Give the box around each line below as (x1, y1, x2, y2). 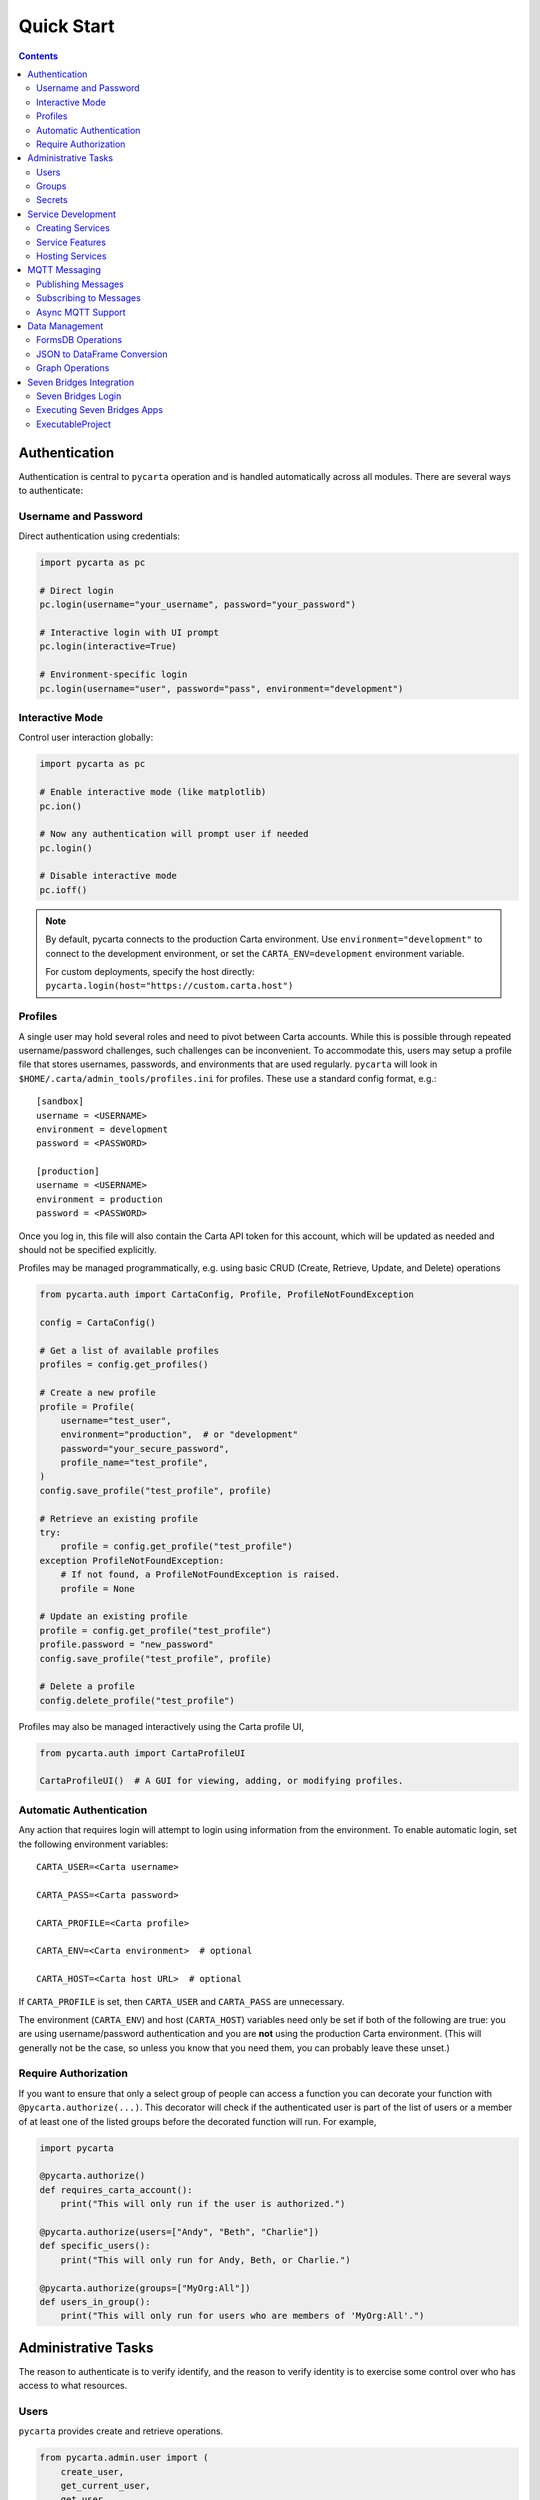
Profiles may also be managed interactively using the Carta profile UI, (18, 1720, 305, 1732)
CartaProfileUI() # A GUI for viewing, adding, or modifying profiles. (39, 1775, 404, 1787)
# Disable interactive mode (39, 870, 177, 882)
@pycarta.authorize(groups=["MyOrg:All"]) (39, 2282, 251, 2294)
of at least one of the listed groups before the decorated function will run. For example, (18, 2115, 377, 2127)
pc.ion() (39, 800, 83, 812)
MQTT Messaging (27, 264, 102, 276)
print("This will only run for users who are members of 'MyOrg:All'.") (60, 2310, 425, 2322)
